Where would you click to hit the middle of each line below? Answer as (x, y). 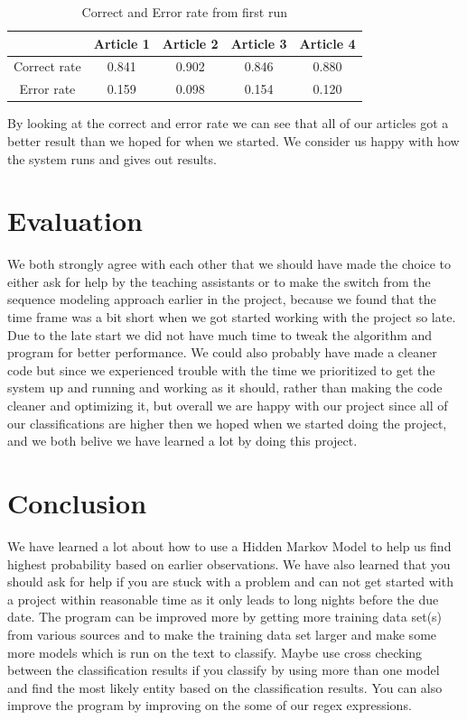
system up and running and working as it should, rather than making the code (225, 388)
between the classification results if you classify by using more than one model (224, 670)
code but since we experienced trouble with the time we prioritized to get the (221, 369)
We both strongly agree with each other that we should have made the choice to (229, 264)
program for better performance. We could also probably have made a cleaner (222, 352)
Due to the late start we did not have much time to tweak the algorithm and (220, 334)
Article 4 (327, 43)
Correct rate (47, 66)
